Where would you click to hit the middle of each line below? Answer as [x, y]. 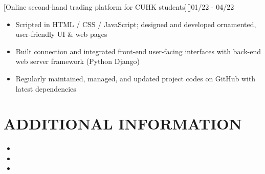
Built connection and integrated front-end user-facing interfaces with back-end [138, 51]
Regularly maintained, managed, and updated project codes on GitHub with [136, 78]
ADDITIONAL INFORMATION [123, 124]
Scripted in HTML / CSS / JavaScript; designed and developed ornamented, [136, 24]
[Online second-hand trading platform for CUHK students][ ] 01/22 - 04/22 [119, 7]
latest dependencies [46, 88]
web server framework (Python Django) [78, 61]
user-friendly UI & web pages [61, 34]
